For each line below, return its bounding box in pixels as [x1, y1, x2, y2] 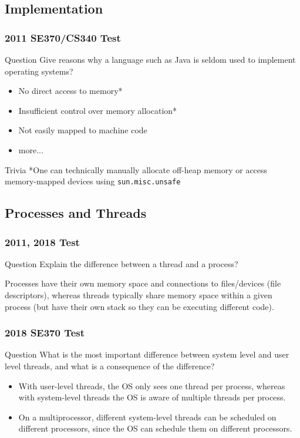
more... [18, 143, 43, 156]
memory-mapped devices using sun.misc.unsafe [5, 175, 181, 187]
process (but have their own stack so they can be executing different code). [5, 300, 274, 312]
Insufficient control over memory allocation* [18, 104, 177, 116]
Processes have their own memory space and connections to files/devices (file [5, 277, 281, 289]
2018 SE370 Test [5, 325, 85, 340]
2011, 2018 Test [5, 234, 80, 249]
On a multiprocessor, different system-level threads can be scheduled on [18, 410, 277, 423]
